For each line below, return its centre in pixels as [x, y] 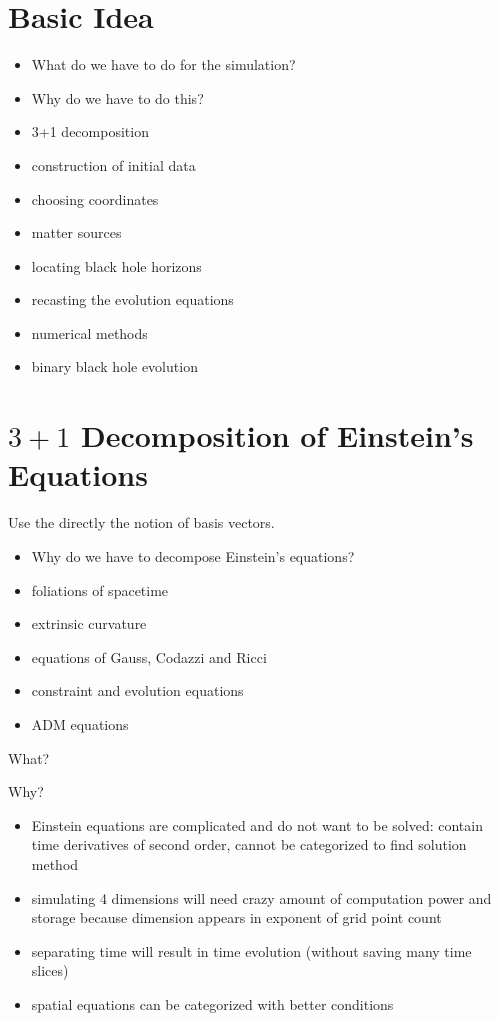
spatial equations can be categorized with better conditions [212, 1003]
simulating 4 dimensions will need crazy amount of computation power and [261, 897]
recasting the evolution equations [132, 299]
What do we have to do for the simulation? [163, 64]
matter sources [76, 232]
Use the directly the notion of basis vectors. [141, 522]
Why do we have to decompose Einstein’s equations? [193, 555]
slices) [50, 970]
